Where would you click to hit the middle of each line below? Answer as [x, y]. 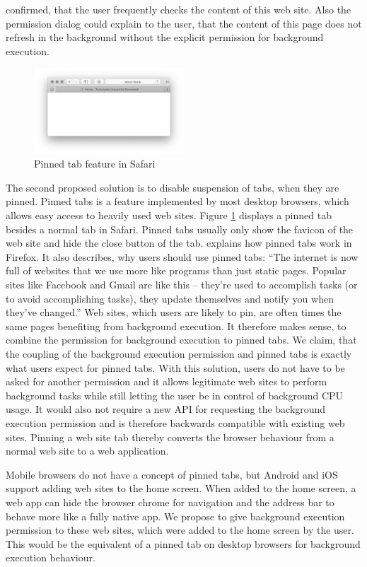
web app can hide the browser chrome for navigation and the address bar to [170, 502]
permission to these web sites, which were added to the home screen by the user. [180, 530]
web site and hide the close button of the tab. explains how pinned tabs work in [179, 243]
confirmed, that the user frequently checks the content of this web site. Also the [179, 9]
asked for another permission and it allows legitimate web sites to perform [167, 381]
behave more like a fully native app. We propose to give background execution [175, 516]
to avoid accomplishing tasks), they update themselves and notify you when [170, 298]
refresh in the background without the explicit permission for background [165, 37]
